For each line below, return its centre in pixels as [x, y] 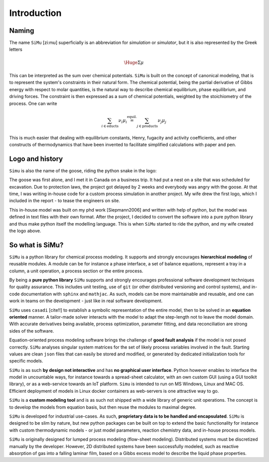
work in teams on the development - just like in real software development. [86, 301]
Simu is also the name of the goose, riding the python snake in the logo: [83, 171]
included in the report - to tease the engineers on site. [65, 201]
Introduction [35, 13]
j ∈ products [147, 126]
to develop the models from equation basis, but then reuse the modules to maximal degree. [103, 407]
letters [16, 49]
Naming [22, 31]
